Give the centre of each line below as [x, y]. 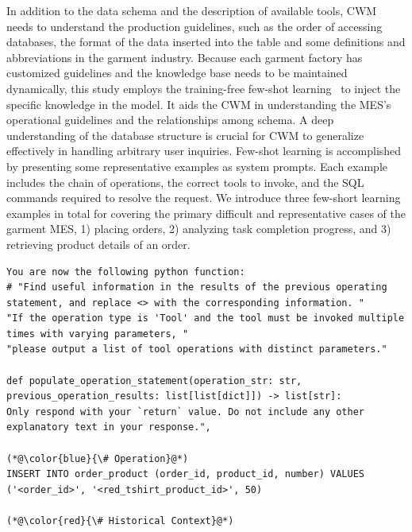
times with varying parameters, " [98, 334]
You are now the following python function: [126, 272]
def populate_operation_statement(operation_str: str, [154, 381]
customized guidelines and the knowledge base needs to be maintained [177, 73]
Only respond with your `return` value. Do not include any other [186, 412]
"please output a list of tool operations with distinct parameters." [197, 349]
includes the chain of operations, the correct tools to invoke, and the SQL [185, 182]
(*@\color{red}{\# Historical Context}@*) [120, 521]
